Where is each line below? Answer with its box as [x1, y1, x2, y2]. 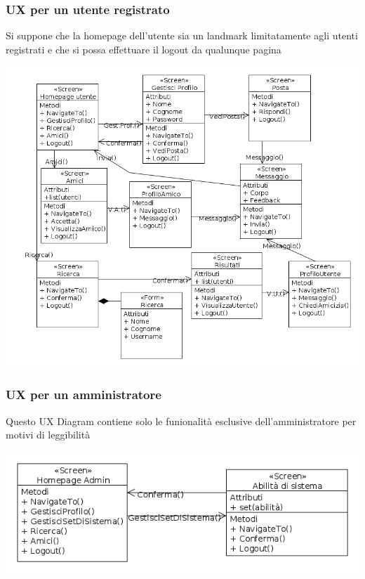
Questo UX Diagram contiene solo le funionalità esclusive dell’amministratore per [6, 413, 357, 428]
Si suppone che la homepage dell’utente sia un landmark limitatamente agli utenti [6, 28, 358, 43]
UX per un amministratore [6, 386, 161, 403]
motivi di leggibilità [6, 427, 91, 442]
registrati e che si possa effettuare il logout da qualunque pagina [6, 41, 281, 56]
